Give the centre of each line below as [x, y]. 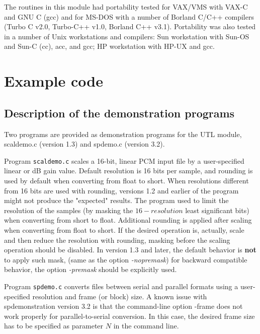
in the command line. [146, 326]
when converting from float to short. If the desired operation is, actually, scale [124, 229]
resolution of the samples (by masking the [69, 210]
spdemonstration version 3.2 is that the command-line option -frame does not [123, 306]
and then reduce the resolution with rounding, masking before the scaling [117, 240]
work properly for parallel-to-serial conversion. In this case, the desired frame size [129, 316]
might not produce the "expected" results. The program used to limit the [116, 200]
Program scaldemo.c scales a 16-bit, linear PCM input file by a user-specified [124, 160]
